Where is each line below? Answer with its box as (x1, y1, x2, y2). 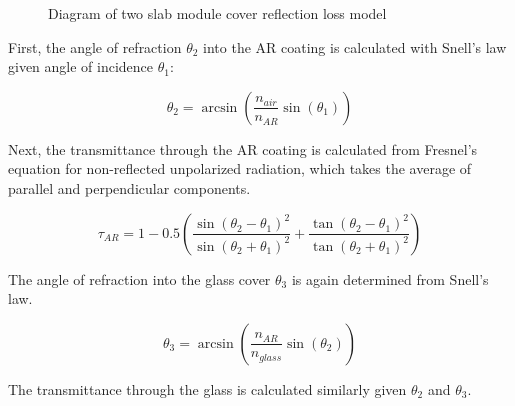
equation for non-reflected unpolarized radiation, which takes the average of (8, 158, 472, 179)
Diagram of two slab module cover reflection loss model (48, 3, 387, 23)
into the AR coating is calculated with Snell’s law (203, 36, 507, 57)
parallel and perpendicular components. (8, 177, 251, 198)
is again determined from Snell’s (291, 268, 489, 289)
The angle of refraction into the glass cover (8, 268, 271, 289)
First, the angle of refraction (8, 36, 182, 57)
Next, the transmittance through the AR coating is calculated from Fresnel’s (8, 138, 478, 159)
